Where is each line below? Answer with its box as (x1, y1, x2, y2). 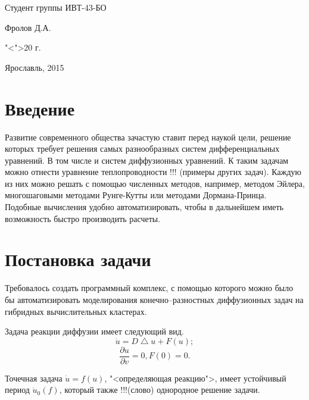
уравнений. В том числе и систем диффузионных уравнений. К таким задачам (5, 154, 289, 166)
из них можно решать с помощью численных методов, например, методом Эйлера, (5, 177, 305, 189)
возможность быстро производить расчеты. (5, 212, 161, 224)
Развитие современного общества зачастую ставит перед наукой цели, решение (5, 130, 291, 143)
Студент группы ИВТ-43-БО (5, 1, 107, 13)
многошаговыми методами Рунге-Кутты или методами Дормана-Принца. (5, 189, 267, 201)
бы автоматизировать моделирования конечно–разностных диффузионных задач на (5, 293, 304, 305)
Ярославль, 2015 (5, 61, 64, 73)
